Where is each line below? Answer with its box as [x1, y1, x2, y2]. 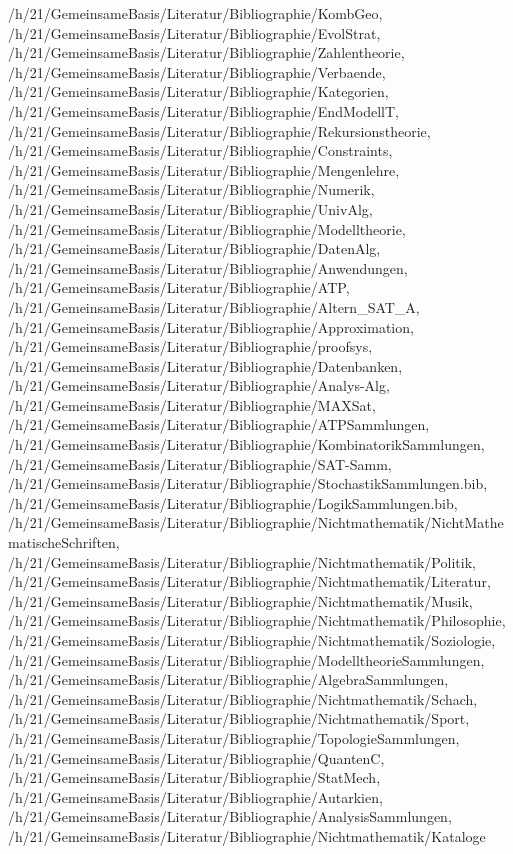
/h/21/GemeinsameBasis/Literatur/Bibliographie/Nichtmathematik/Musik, [8, 590, 473, 611]
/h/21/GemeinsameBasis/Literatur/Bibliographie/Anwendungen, [8, 257, 408, 278]
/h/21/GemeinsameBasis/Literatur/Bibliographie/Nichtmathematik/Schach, [8, 688, 478, 709]
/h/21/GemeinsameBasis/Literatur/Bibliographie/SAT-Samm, [8, 453, 392, 474]
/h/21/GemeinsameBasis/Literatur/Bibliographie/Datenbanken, [8, 355, 403, 376]
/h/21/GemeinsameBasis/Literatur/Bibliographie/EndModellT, [8, 100, 399, 121]
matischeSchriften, [8, 532, 120, 553]
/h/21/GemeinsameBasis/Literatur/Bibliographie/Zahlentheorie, [8, 42, 405, 63]
